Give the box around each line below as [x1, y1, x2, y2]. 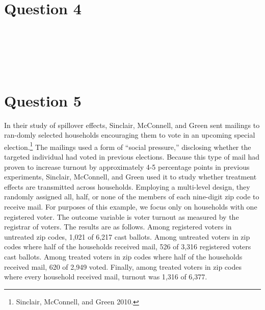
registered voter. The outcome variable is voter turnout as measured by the [4, 211, 239, 222]
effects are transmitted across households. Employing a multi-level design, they [4, 181, 250, 192]
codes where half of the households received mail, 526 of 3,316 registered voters [4, 241, 251, 252]
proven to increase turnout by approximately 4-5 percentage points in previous [4, 161, 250, 172]
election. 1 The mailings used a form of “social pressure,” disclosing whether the [4, 140, 251, 152]
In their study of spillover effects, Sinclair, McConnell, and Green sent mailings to [4, 119, 260, 130]
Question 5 [4, 90, 82, 111]
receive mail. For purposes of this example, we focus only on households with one [4, 201, 257, 212]
